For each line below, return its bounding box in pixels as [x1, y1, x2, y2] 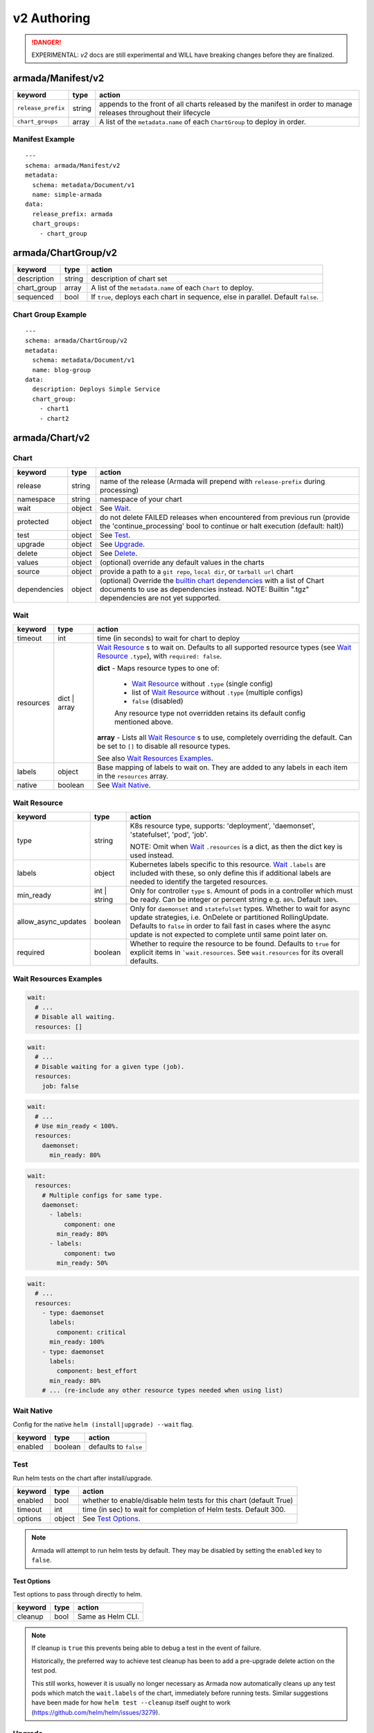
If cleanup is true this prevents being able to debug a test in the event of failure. [31, 1644, 262, 1653]
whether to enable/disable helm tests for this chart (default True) [82, 1496, 294, 1506]
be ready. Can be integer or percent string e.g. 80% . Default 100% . [130, 895, 339, 905]
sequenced [17, 292, 54, 302]
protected [17, 516, 49, 526]
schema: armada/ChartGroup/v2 [25, 337, 128, 345]
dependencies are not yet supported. [99, 593, 221, 602]
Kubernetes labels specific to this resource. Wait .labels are [130, 860, 326, 869]
